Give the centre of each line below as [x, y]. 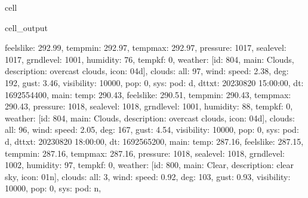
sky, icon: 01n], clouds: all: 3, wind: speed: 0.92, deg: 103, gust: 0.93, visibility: [148, 176]
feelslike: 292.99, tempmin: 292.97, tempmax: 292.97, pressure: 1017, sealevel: [146, 48]
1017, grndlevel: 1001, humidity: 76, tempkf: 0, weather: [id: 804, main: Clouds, [150, 59]
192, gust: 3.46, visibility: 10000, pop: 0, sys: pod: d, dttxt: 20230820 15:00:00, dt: [154, 82]
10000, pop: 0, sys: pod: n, [53, 188]
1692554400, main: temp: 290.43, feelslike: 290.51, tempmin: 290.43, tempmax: [148, 94]
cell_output [26, 27]
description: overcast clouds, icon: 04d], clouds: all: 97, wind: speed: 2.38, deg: [147, 71]
